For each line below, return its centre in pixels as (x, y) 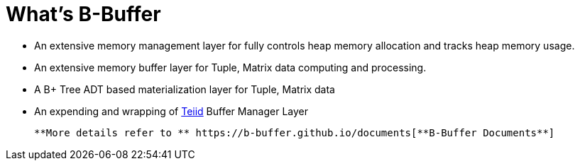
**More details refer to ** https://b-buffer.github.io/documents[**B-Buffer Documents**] (295, 132)
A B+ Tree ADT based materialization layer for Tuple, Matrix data (185, 89)
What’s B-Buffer (83, 14)
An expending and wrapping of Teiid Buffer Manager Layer (171, 111)
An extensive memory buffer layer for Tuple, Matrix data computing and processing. (230, 67)
